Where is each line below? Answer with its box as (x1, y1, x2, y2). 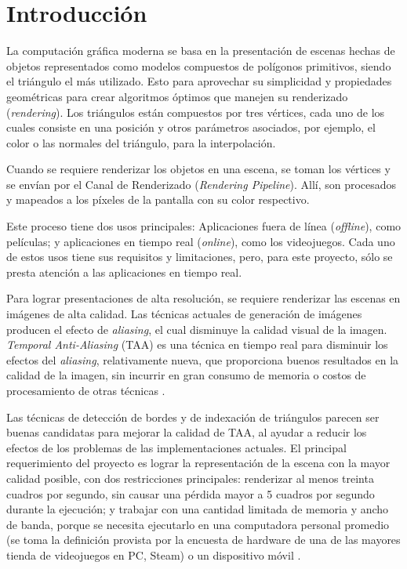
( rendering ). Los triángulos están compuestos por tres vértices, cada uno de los (6, 103, 385, 120)
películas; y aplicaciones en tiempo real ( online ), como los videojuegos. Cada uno (6, 233, 395, 249)
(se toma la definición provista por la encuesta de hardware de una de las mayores (6, 531, 401, 548)
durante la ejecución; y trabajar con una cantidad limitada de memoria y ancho (6, 501, 389, 517)
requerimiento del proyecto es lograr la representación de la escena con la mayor (6, 455, 391, 471)
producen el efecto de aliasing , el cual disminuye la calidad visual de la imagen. (6, 321, 387, 337)
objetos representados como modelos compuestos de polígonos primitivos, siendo (6, 57, 391, 74)
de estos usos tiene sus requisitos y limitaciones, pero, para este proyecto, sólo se (6, 248, 393, 265)
